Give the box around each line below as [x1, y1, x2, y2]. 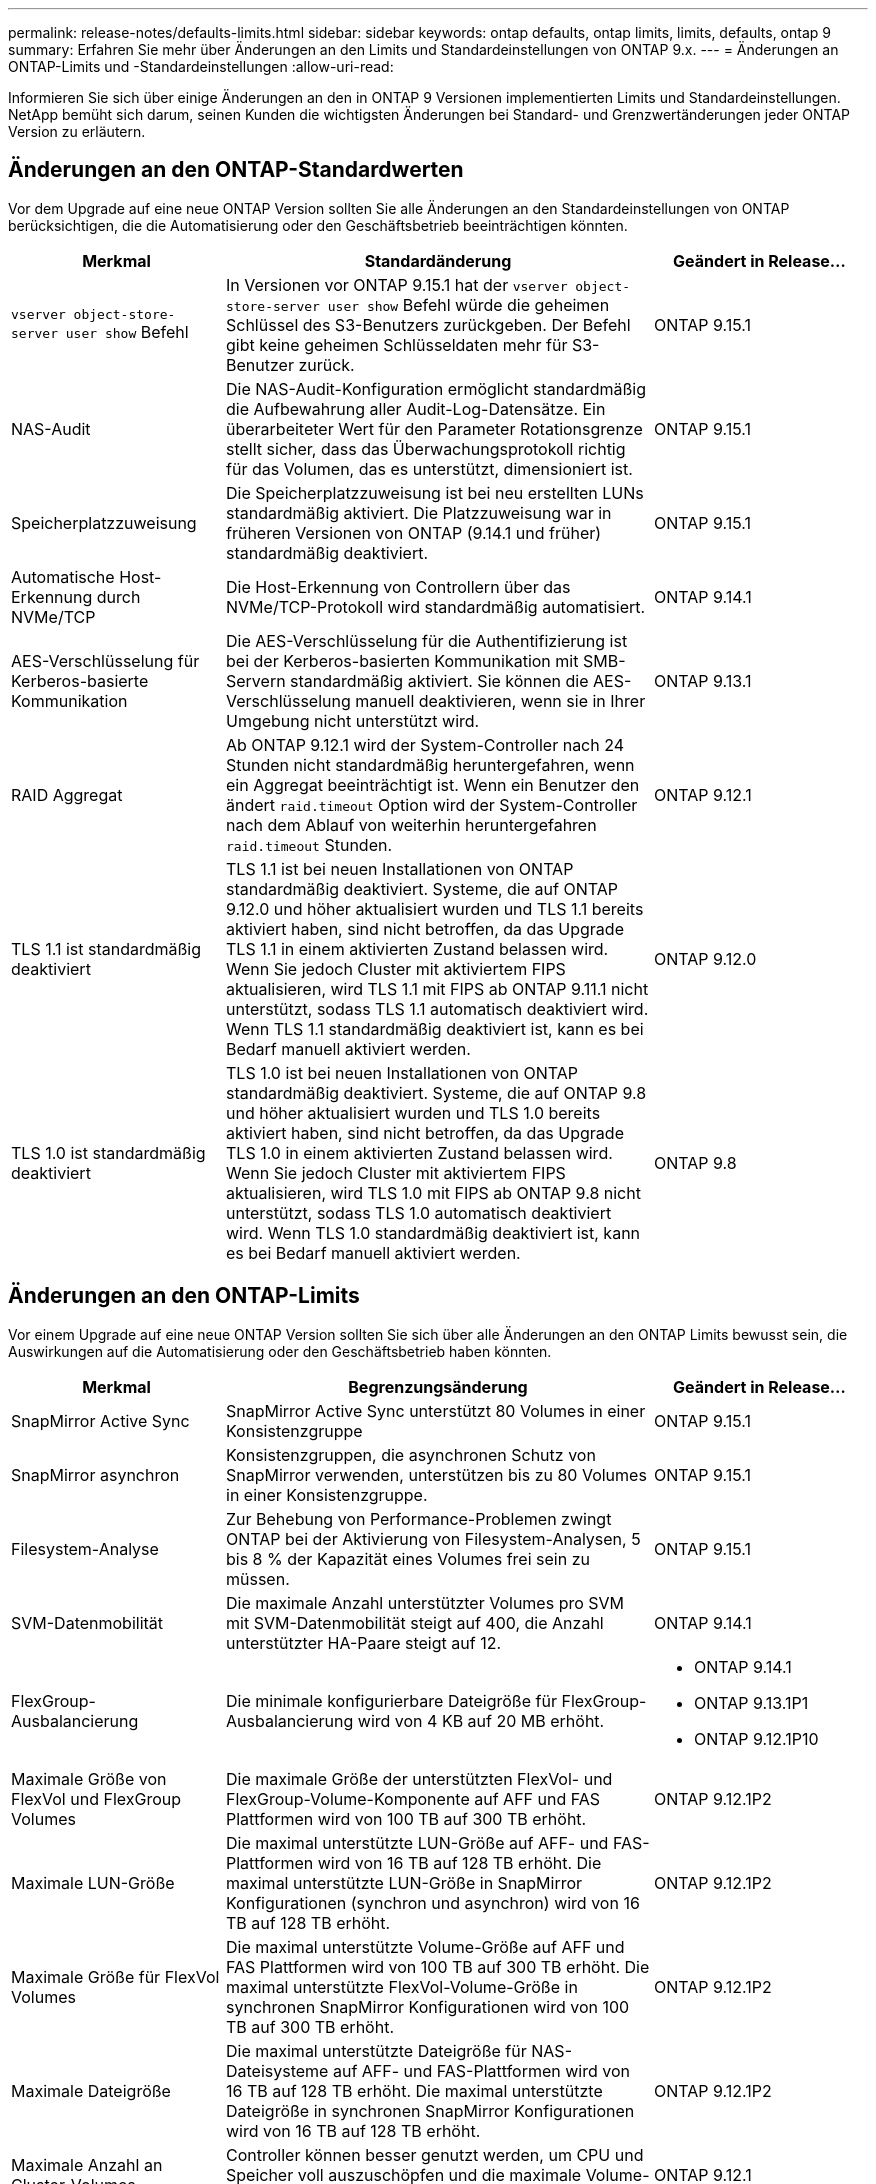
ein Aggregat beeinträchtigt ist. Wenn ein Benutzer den [226, 774, 640, 795]
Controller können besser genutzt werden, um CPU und [226, 2144, 644, 2165]
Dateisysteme [226, 2060, 329, 2081]
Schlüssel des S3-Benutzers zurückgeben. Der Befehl [226, 314, 631, 335]
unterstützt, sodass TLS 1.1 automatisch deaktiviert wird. [226, 998, 649, 1019]
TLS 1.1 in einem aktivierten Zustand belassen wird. [226, 938, 609, 959]
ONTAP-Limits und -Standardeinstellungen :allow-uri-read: [8, 58, 394, 75]
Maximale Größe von [11, 1768, 167, 1789]
